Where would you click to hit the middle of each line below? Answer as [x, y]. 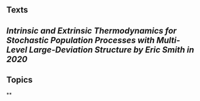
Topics [20, 80]
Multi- [168, 40]
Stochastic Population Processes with [80, 40]
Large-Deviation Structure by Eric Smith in [112, 50]
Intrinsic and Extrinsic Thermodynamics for [91, 31]
